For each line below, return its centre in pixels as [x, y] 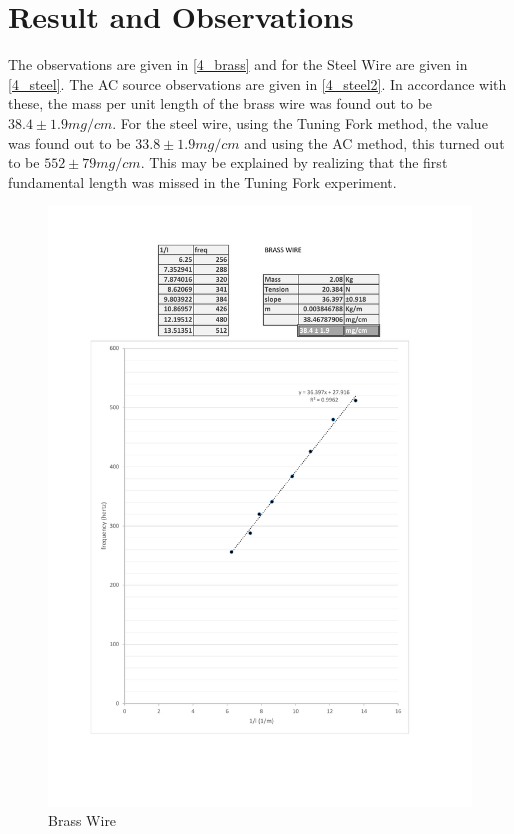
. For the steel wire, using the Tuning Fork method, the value [300, 122]
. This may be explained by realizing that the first [294, 162]
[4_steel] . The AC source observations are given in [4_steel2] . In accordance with [257, 83]
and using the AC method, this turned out [374, 142]
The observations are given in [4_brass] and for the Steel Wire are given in [238, 64]
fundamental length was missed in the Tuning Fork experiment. [202, 181]
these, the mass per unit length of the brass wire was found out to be [220, 103]
